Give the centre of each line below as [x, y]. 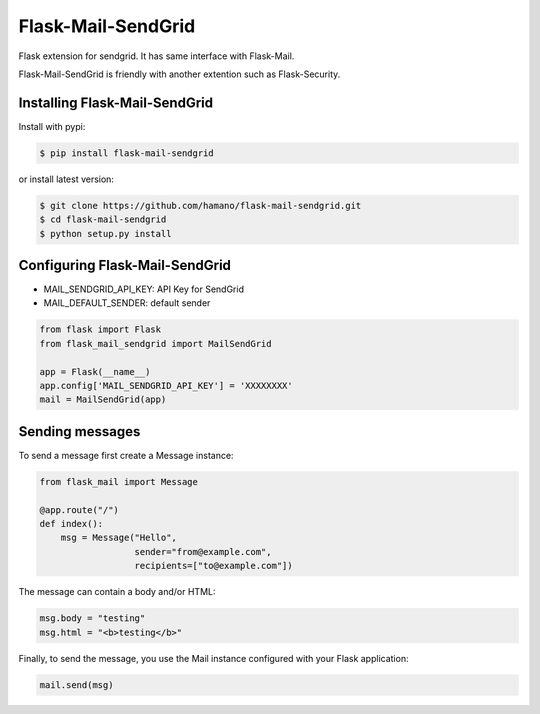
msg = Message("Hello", [118, 538]
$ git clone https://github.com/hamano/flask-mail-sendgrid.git [200, 205]
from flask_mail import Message [119, 481]
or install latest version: [66, 179]
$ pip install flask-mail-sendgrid [126, 153]
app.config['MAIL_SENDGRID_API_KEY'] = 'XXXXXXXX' [166, 386]
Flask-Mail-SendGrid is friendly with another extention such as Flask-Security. [179, 74]
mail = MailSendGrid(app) [103, 399]
